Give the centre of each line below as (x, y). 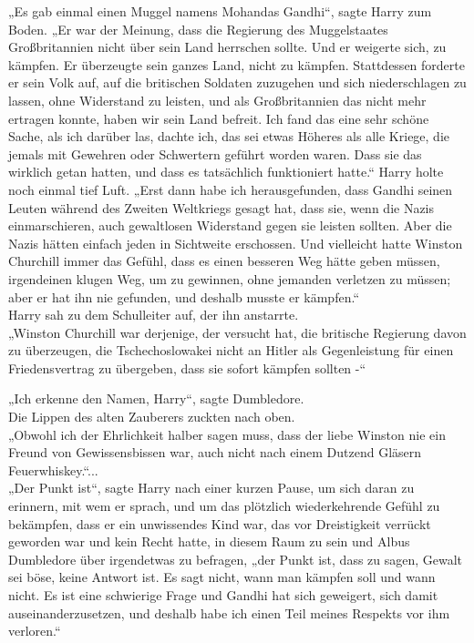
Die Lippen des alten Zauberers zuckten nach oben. (152, 417)
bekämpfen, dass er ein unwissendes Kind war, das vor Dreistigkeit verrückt (220, 523)
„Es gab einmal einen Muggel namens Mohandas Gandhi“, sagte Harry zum (220, 11)
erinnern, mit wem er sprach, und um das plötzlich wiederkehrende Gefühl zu (224, 506)
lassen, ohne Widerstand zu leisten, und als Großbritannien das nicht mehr (217, 100)
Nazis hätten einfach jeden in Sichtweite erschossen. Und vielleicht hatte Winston (236, 243)
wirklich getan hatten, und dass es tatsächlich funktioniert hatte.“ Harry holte (226, 172)
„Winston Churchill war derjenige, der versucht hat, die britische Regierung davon (237, 332)
